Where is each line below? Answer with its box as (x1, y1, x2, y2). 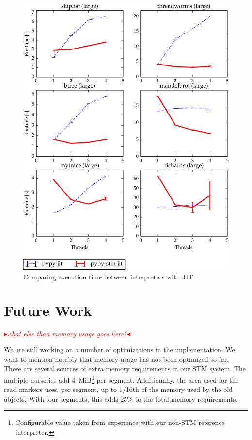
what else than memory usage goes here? (7, 328, 127, 338)
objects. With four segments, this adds (4, 393, 118, 404)
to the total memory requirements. (135, 393, 238, 404)
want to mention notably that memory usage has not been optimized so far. (4, 354, 229, 364)
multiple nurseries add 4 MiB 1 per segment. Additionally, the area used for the (4, 373, 239, 385)
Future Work (4, 300, 92, 320)
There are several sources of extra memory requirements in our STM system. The (4, 363, 246, 374)
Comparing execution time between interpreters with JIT (23, 271, 193, 281)
